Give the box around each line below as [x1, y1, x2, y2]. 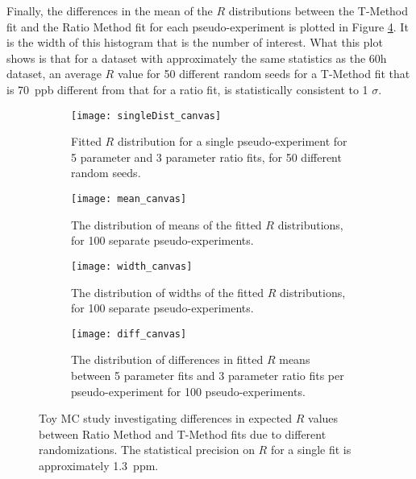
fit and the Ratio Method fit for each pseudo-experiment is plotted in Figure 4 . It [6, 18, 409, 35]
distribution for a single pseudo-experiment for [117, 133, 347, 150]
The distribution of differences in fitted [71, 351, 264, 368]
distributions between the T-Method [228, 2, 409, 19]
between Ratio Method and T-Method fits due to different [39, 425, 327, 442]
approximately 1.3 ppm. [39, 456, 159, 473]
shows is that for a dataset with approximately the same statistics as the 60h [6, 49, 387, 66]
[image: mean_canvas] [71, 193, 187, 204]
